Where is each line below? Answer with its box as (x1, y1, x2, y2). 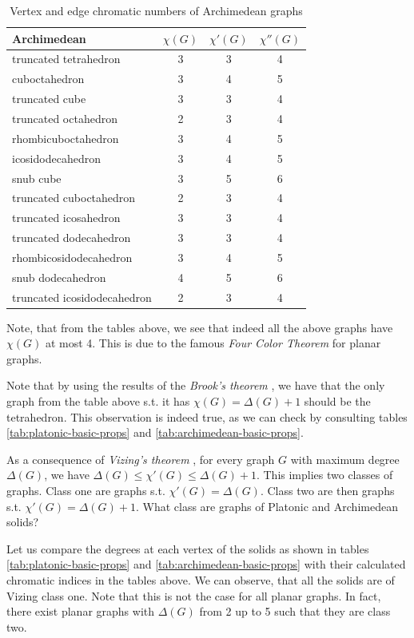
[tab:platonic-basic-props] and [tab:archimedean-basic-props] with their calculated (6, 556, 406, 573)
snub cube (12, 169, 62, 186)
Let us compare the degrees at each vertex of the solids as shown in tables (6, 540, 369, 557)
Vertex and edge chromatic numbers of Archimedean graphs (10, 2, 303, 18)
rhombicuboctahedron (12, 129, 119, 146)
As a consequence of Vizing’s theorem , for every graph (6, 450, 275, 467)
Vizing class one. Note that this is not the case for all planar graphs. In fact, (6, 587, 381, 604)
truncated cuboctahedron (12, 189, 136, 206)
